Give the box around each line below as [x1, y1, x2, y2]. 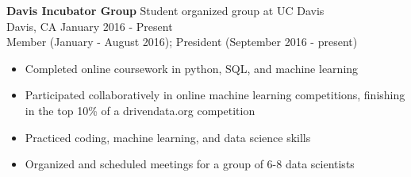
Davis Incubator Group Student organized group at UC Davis [6, 2, 325, 18]
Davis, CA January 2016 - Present [6, 17, 173, 34]
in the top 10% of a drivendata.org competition [25, 102, 255, 118]
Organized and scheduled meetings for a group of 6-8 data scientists [25, 156, 355, 172]
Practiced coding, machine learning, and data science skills [25, 129, 311, 145]
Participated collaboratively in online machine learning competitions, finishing [25, 87, 405, 103]
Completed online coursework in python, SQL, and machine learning [25, 60, 359, 76]
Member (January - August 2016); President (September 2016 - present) [6, 33, 358, 50]
